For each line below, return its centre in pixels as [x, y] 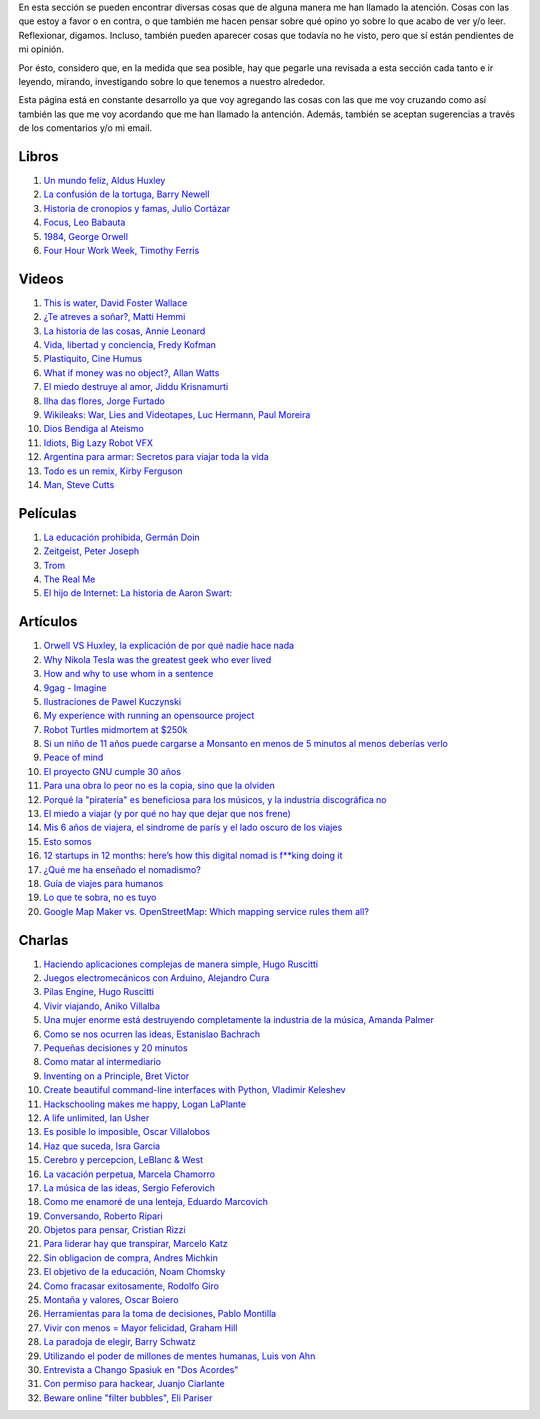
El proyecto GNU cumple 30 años [112, 771]
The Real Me [69, 579]
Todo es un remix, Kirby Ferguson [113, 471]
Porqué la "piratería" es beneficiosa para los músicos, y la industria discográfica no [215, 799]
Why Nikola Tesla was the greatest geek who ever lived [157, 659]
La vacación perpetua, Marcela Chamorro [129, 1174]
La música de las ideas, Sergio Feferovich [129, 1187]
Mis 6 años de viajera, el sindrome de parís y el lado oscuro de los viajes [193, 827]
